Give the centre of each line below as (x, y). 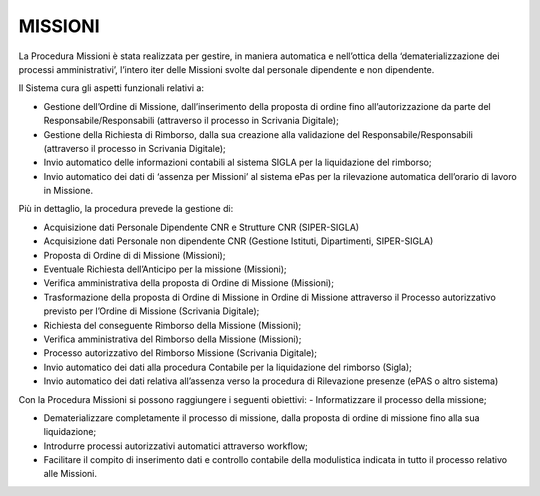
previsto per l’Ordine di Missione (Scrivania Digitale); (151, 311)
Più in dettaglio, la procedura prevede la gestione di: (126, 209)
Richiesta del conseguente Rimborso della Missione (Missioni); (172, 325)
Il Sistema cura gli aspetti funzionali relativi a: (111, 88)
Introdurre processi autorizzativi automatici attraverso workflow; (176, 446)
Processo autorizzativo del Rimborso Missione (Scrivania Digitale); (180, 353)
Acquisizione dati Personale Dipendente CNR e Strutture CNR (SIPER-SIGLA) (201, 227)
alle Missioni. (70, 474)
